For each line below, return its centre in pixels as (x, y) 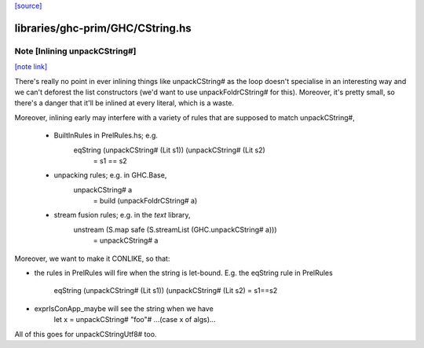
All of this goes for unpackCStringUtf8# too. (86, 334)
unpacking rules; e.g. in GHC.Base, (110, 175)
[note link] (31, 67)
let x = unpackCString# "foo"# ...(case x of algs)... (135, 320)
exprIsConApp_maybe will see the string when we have (124, 308)
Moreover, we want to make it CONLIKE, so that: (92, 258)
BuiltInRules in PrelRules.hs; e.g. (106, 136)
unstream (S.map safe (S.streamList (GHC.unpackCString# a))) (175, 229)
